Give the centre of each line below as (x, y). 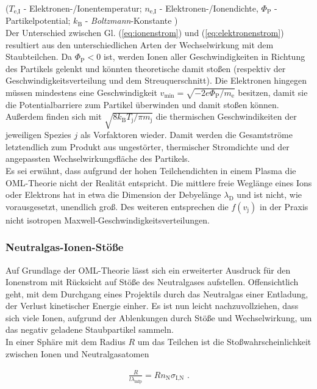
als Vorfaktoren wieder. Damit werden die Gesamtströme (186, 135)
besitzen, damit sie (273, 93)
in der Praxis (284, 206)
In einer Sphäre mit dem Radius (66, 342)
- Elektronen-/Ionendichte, (209, 8)
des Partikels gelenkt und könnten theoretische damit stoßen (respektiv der (146, 68)
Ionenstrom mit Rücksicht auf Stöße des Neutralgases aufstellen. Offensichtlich (152, 282)
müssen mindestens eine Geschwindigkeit (81, 93)
